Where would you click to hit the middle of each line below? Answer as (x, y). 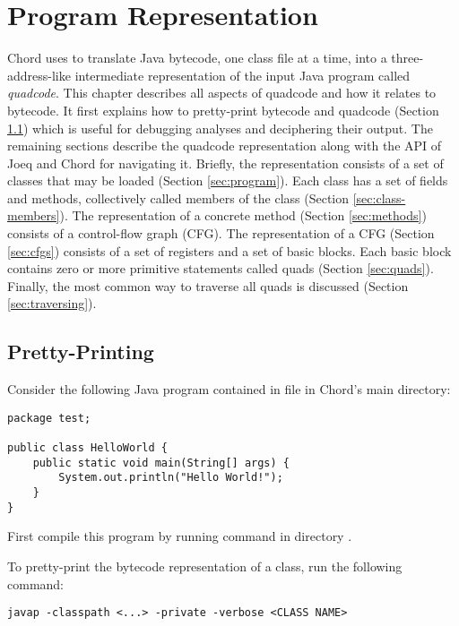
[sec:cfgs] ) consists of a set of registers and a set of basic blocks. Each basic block (229, 250)
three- (407, 58)
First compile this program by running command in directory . (180, 536)
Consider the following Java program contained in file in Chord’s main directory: (229, 389)
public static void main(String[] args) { (161, 463)
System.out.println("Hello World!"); (171, 478)
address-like (39, 75)
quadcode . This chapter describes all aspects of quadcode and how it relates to (222, 93)
